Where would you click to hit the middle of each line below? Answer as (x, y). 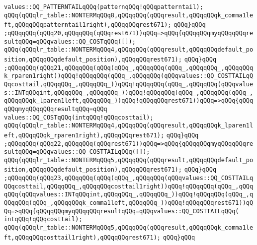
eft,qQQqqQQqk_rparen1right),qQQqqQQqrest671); (84, 135)
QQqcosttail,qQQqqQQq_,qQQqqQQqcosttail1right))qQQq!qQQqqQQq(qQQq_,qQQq (129, 186)
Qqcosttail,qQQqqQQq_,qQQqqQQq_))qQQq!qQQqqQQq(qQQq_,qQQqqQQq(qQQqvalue (129, 84)
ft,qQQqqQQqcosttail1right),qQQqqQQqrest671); (82, 237)
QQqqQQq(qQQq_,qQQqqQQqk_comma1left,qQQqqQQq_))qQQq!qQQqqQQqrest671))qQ (129, 203)
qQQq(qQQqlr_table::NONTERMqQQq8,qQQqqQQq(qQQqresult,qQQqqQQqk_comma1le (129, 15)
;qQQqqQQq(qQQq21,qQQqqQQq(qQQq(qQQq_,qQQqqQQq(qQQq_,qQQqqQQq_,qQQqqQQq (129, 68)
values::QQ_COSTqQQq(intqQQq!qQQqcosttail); (79, 117)
